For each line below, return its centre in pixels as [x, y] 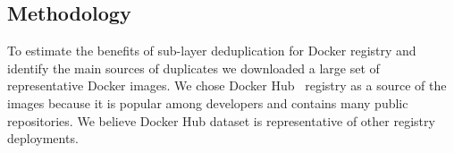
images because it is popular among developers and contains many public [208, 102]
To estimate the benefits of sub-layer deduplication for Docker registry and [212, 51]
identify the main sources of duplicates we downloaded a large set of [193, 68]
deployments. [43, 138]
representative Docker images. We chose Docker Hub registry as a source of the [227, 85]
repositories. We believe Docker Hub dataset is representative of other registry [221, 120]
